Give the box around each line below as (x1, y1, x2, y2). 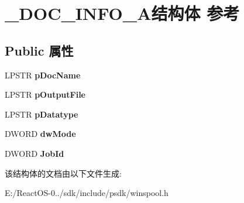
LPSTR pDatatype (5, 108, 78, 120)
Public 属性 (5, 41, 74, 59)
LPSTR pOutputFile (5, 88, 85, 101)
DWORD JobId (5, 147, 64, 159)
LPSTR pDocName (5, 68, 81, 81)
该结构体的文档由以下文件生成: (5, 167, 122, 179)
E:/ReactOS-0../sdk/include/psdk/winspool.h (5, 187, 169, 199)
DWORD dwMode (5, 128, 76, 140)
